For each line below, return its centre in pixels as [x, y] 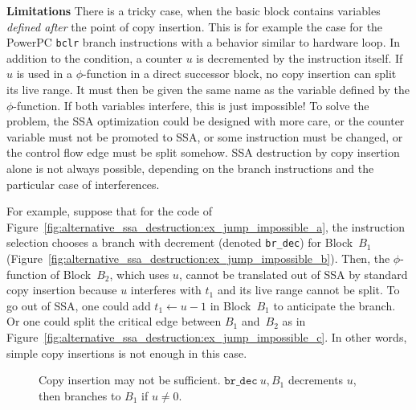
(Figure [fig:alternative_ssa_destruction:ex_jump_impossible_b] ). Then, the [198, 258]
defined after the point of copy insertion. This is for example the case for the [195, 26]
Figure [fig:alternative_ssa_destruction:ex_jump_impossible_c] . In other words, [207, 337]
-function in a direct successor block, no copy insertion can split [240, 74]
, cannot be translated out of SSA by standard [293, 274]
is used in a [45, 74]
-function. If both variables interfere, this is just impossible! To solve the [191, 105]
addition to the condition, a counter [95, 57]
